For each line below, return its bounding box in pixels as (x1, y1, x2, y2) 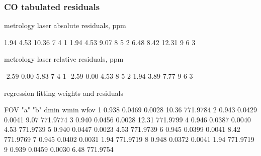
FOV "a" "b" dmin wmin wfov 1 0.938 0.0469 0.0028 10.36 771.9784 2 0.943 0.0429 (4, 104, 257, 115)
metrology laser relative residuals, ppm (4, 54, 124, 64)
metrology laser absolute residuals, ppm (4, 20, 126, 31)
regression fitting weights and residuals (4, 87, 123, 98)
